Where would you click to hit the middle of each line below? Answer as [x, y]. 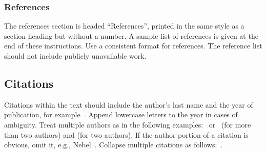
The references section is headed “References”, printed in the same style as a [124, 26]
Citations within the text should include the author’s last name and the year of [129, 104]
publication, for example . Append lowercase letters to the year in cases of [121, 114]
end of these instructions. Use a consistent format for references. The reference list [133, 46]
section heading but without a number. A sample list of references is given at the [131, 35]
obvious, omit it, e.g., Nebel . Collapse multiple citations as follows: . [114, 145]
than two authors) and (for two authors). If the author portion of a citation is [126, 134]
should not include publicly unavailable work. [75, 56]
